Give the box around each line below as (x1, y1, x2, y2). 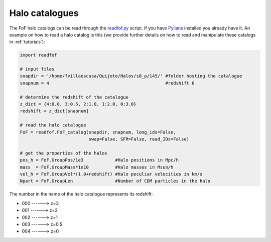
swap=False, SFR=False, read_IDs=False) (88, 136, 190, 142)
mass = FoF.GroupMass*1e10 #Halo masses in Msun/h (20, 164, 174, 170)
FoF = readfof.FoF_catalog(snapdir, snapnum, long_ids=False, (20, 129, 176, 135)
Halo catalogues (9, 7, 79, 18)
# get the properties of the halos (20, 150, 107, 156)
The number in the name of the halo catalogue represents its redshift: (9, 191, 153, 197)
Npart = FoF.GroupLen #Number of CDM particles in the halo (20, 178, 211, 184)
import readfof (20, 52, 57, 58)
